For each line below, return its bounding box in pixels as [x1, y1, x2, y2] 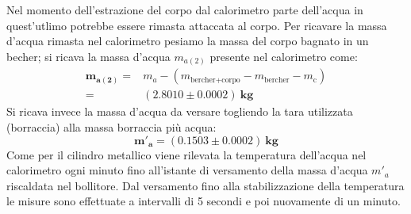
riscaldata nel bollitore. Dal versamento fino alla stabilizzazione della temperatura [6, 177, 405, 193]
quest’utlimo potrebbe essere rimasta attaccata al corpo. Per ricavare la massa [6, 17, 387, 33]
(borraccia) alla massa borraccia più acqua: [6, 118, 217, 135]
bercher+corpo [190, 75, 240, 84]
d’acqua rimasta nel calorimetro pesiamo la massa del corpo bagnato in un [6, 32, 369, 49]
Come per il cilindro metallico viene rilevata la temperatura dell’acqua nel [6, 146, 367, 162]
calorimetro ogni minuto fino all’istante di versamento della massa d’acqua [6, 162, 368, 178]
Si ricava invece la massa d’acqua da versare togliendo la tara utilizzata [6, 103, 353, 120]
